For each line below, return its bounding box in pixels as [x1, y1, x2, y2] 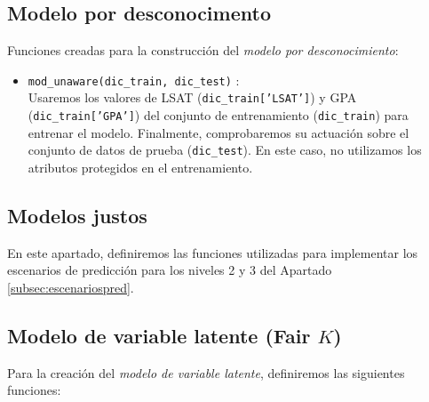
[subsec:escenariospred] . [7, 278, 134, 296]
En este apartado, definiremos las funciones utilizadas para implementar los [7, 243, 418, 261]
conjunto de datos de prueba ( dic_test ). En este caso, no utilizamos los [28, 141, 422, 159]
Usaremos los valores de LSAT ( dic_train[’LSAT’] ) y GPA [28, 88, 357, 107]
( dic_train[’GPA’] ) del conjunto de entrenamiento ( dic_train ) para [28, 106, 409, 125]
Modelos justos [7, 202, 147, 229]
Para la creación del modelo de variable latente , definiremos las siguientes [7, 363, 405, 382]
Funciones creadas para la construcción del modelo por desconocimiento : [7, 41, 399, 60]
